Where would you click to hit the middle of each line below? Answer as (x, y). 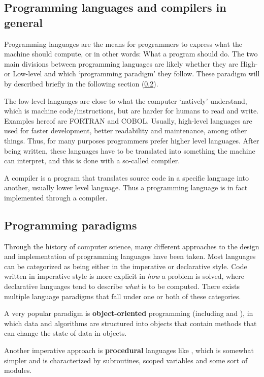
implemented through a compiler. (56, 197)
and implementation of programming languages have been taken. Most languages (130, 256)
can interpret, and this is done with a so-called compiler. (92, 161)
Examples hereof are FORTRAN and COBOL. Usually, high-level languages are (128, 120)
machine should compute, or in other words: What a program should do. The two (131, 54)
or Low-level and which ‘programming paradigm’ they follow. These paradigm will (132, 74)
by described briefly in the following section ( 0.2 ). (81, 83)
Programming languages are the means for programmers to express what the (123, 43)
